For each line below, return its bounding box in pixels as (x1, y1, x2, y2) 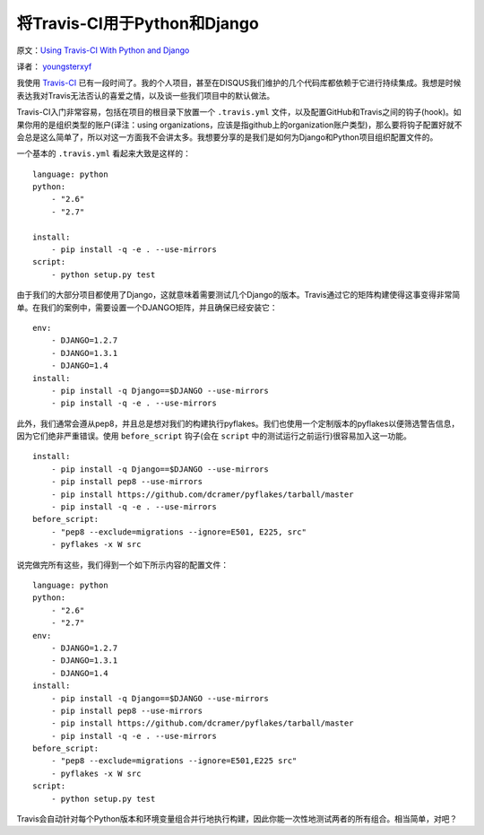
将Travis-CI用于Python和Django (16, 13, 259, 33)
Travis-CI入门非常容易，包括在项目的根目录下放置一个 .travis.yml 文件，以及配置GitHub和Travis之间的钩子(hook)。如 (16, 107, 462, 117)
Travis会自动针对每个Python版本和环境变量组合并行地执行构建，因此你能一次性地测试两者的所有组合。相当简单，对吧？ (16, 813, 458, 824)
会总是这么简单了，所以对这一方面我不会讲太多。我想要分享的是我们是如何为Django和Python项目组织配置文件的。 (16, 131, 438, 143)
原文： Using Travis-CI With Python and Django (16, 45, 190, 56)
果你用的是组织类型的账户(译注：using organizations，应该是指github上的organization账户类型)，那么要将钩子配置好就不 (16, 119, 462, 130)
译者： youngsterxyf (16, 61, 92, 72)
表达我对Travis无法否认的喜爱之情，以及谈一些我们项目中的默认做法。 (16, 90, 275, 100)
